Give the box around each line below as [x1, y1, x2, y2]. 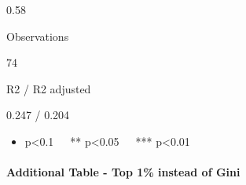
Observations [6, 27, 69, 44]
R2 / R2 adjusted [6, 80, 91, 96]
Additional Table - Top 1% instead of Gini [6, 164, 240, 180]
